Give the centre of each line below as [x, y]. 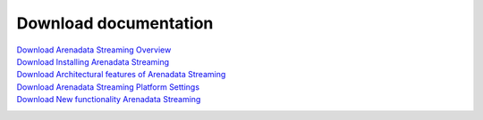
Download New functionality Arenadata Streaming [109, 100]
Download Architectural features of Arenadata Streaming [121, 75]
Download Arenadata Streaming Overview [94, 50]
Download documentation [115, 23]
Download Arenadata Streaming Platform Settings [108, 87]
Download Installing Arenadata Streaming [93, 61]
